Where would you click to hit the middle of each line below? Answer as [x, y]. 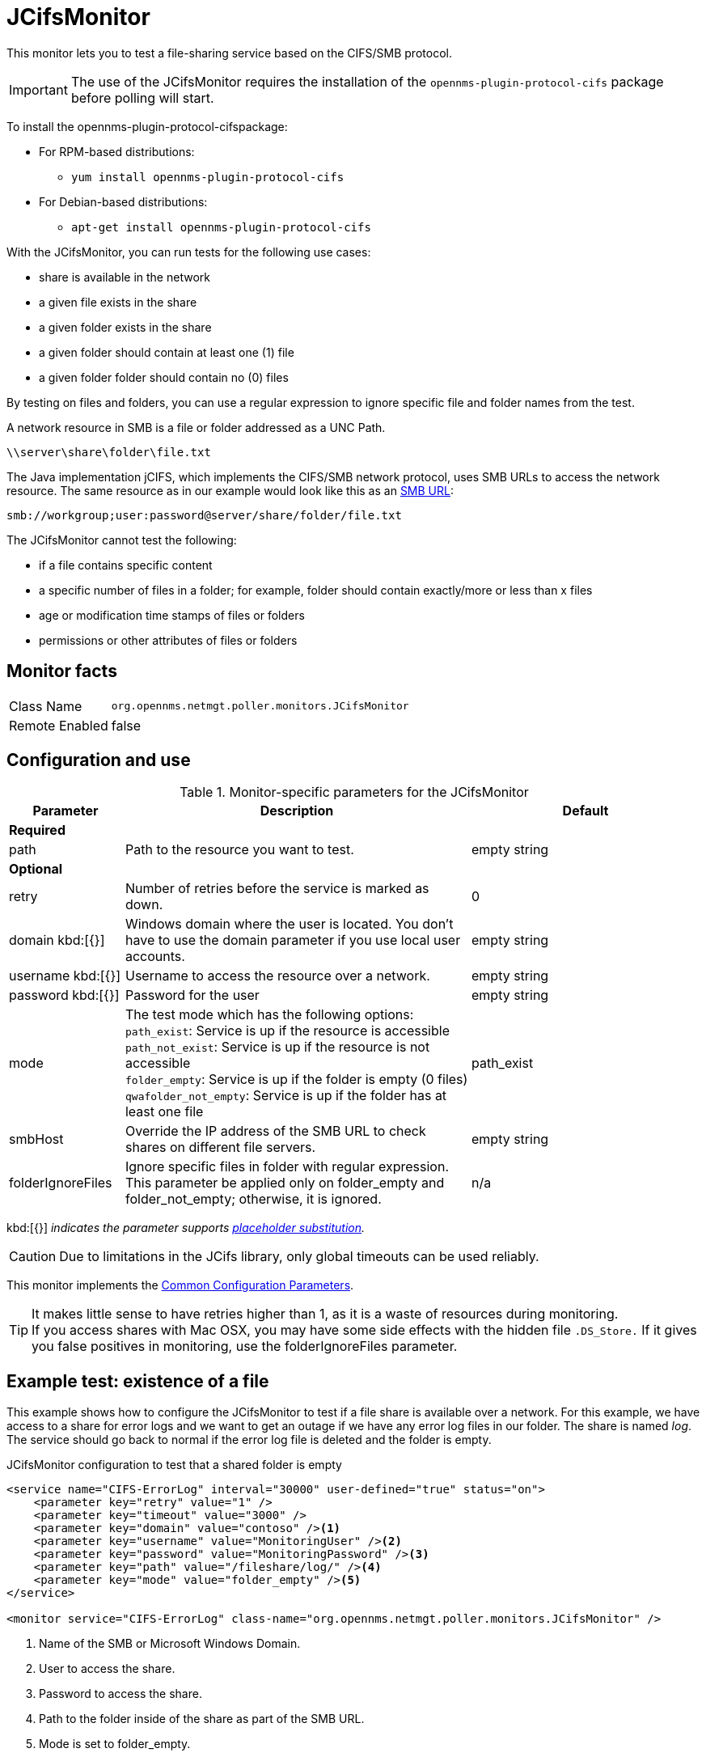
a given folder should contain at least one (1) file [167, 352]
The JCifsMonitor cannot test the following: [122, 540]
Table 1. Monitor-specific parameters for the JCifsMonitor [354, 792]
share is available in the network [125, 277]
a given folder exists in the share [125, 327]
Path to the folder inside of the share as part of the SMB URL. [202, 1719]
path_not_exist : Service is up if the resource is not [277, 1047]
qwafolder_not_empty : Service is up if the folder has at [286, 1096]
